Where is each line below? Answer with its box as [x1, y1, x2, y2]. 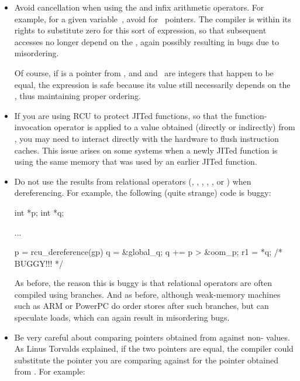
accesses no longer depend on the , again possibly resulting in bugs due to [14, 35, 279, 47]
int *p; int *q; [14, 206, 64, 218]
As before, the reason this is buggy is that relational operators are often [14, 277, 272, 289]
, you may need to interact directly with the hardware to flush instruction [14, 132, 279, 144]
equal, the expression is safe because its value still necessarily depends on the [14, 78, 291, 90]
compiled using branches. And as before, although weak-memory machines [14, 288, 281, 300]
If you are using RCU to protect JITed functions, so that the [14, 109, 232, 121]
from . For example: [14, 365, 85, 377]
